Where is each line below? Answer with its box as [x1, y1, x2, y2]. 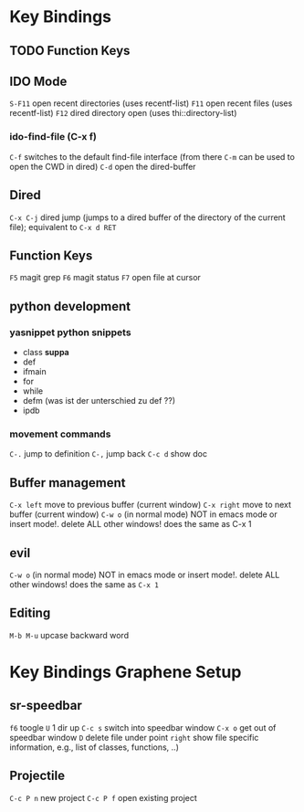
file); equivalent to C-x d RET [9, 221, 117, 232]
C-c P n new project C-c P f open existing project [9, 792, 198, 803]
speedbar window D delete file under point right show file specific [9, 732, 259, 743]
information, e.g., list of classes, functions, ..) [9, 742, 180, 753]
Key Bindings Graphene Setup [9, 661, 242, 682]
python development [9, 299, 131, 314]
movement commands [9, 427, 111, 440]
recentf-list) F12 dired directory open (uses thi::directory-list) [9, 108, 237, 119]
